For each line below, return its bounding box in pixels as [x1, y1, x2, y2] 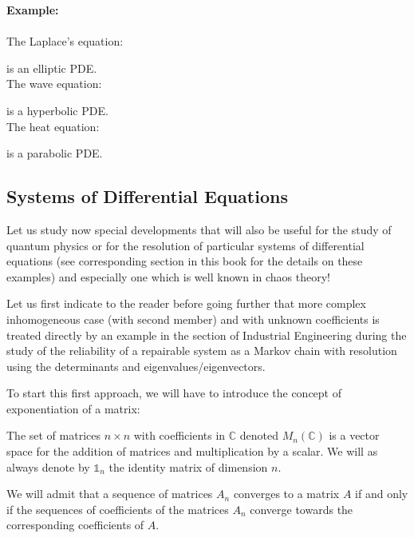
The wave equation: [6, 75, 102, 92]
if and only [355, 485, 408, 502]
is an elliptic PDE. [6, 59, 97, 76]
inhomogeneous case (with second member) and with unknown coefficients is [6, 310, 380, 327]
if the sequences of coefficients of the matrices [6, 500, 229, 517]
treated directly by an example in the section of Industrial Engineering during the [6, 326, 407, 343]
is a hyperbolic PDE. [6, 102, 108, 118]
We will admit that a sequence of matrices [6, 485, 213, 502]
